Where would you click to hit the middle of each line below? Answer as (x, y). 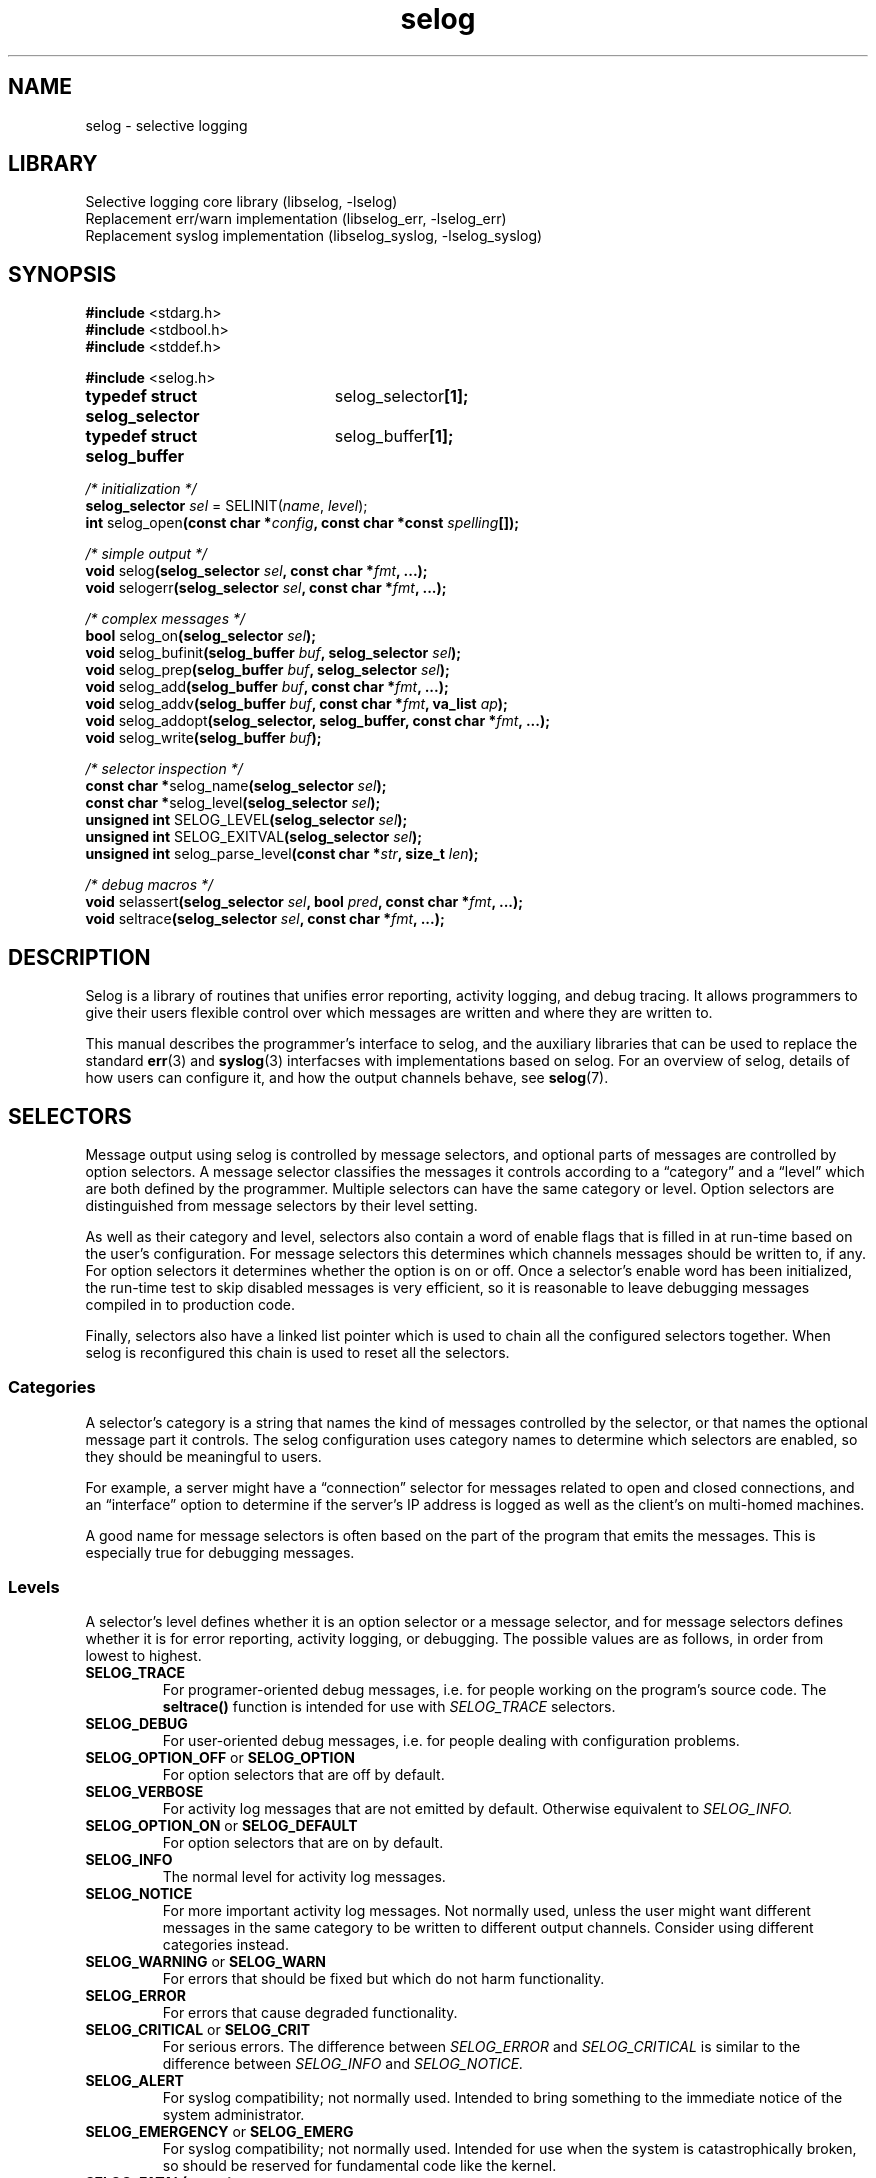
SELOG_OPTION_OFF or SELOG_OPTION (220, 1758)
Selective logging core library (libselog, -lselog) (241, 202)
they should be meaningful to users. (203, 1456)
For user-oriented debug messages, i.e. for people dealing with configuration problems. (451, 1741)
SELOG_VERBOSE (144, 1792)
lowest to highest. (143, 1656)
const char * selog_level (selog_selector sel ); (233, 803)
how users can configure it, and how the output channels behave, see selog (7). (347, 1078)
